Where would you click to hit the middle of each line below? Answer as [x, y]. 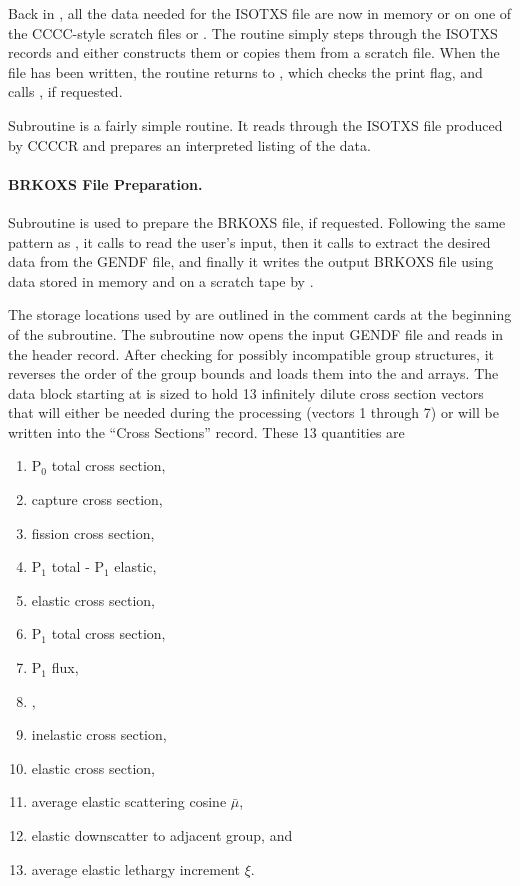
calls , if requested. [65, 91]
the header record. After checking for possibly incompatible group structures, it [251, 353]
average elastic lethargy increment [136, 868]
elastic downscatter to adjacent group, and [162, 835]
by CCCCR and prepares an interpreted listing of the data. [189, 144]
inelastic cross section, [99, 734]
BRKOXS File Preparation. [105, 183]
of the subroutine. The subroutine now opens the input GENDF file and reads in [256, 333]
